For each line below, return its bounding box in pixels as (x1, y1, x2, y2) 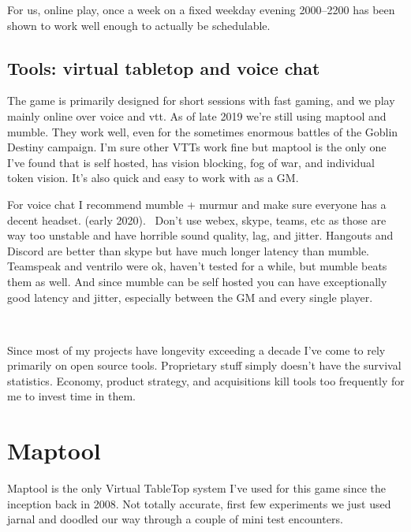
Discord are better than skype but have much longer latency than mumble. (7, 242, 370, 259)
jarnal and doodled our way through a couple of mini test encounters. (7, 511, 343, 527)
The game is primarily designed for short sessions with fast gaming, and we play (7, 92, 395, 109)
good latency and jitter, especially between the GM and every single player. (7, 288, 373, 305)
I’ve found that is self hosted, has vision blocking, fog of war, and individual (7, 154, 375, 170)
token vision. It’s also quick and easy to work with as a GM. (7, 169, 299, 186)
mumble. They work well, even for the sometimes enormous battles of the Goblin (7, 123, 398, 140)
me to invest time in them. (7, 388, 136, 404)
